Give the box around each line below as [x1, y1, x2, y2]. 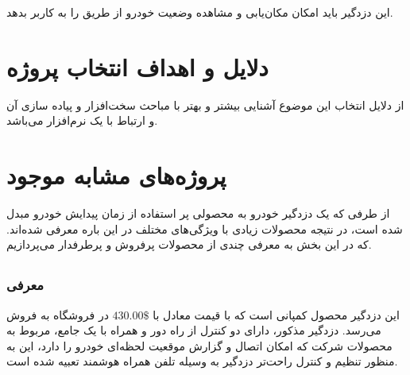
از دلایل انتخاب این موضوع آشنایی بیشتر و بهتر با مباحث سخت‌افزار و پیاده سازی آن [6, 96, 404, 113]
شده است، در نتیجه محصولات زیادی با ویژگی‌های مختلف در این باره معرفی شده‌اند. [6, 220, 403, 237]
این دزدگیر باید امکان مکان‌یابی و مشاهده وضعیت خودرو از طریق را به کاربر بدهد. [6, 4, 393, 20]
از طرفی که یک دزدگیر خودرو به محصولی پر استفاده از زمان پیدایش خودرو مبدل [6, 205, 390, 222]
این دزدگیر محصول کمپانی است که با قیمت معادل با [153, 306, 400, 323]
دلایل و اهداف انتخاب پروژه [6, 50, 269, 83]
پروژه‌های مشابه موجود [6, 159, 226, 191]
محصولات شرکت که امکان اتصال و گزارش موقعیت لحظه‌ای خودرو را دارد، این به [6, 337, 393, 354]
